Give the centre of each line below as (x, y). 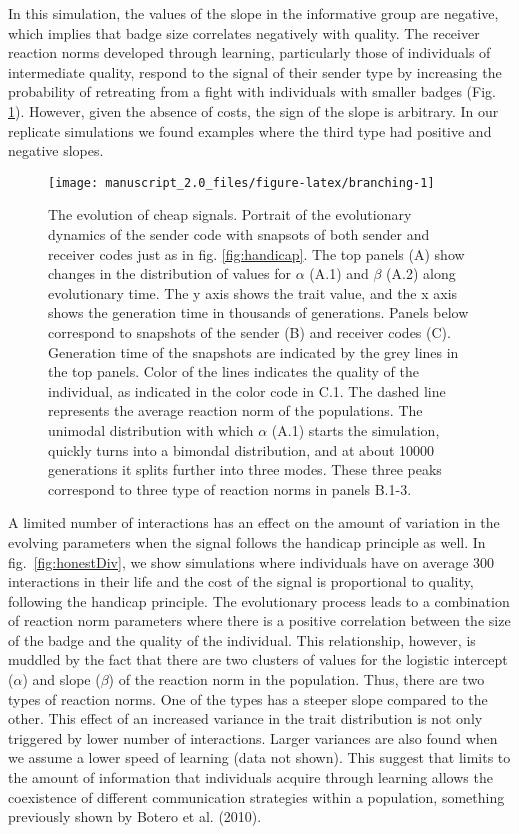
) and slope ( (61, 679)
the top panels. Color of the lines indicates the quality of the (233, 371)
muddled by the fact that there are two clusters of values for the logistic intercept (258, 659)
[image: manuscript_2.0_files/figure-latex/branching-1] (241, 182)
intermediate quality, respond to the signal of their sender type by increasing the (255, 71)
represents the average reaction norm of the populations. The (235, 410)
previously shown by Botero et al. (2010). (135, 816)
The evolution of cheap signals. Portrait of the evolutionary (230, 214)
